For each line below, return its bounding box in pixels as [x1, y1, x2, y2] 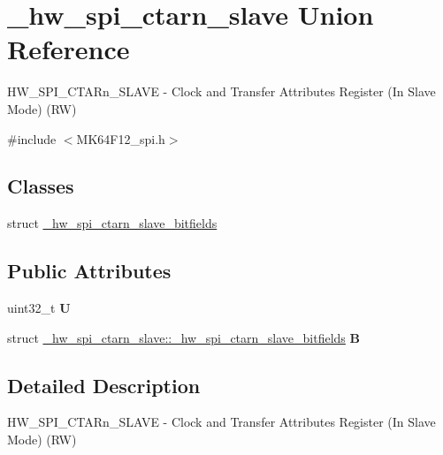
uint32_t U [7, 299, 71, 317]
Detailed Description [7, 371, 201, 398]
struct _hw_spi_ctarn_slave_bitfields [7, 214, 218, 232]
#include [7, 129, 57, 148]
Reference [7, 31, 130, 67]
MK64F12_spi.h [76, 129, 165, 148]
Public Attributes [7, 257, 172, 284]
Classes [7, 172, 74, 200]
